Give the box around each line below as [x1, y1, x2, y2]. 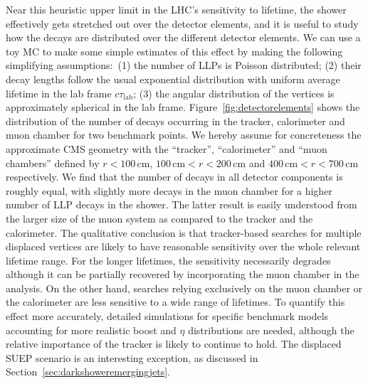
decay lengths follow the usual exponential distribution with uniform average [6, 71, 340, 86]
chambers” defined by [6, 155, 100, 170]
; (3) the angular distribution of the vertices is [133, 85, 335, 100]
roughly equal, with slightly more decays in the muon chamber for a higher [6, 183, 332, 198]
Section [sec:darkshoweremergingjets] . [6, 364, 170, 379]
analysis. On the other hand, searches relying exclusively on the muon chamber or [6, 280, 363, 295]
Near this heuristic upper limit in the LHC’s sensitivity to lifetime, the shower [6, 2, 347, 16]
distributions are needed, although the [188, 322, 354, 337]
